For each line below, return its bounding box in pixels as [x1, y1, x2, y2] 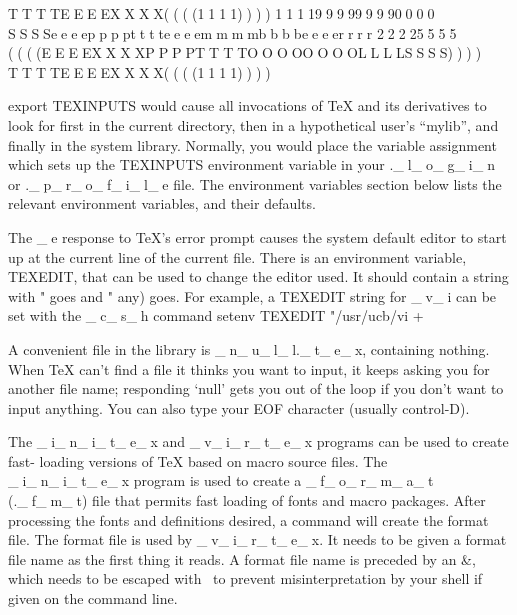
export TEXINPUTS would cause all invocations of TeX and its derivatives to [8, 95, 487, 116]
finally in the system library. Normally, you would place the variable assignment [8, 134, 497, 155]
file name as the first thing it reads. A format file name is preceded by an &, [8, 548, 476, 569]
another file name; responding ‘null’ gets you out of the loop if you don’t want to [8, 378, 504, 399]
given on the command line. [8, 588, 178, 609]
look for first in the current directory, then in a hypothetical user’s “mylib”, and [8, 114, 499, 135]
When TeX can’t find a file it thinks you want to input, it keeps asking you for [8, 358, 490, 379]
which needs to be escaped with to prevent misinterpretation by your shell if [8, 568, 483, 589]
